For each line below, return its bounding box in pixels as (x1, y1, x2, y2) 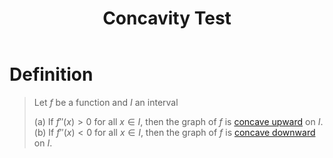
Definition (9, 63, 94, 86)
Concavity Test (102, 7, 232, 30)
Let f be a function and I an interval (33, 96, 179, 108)
